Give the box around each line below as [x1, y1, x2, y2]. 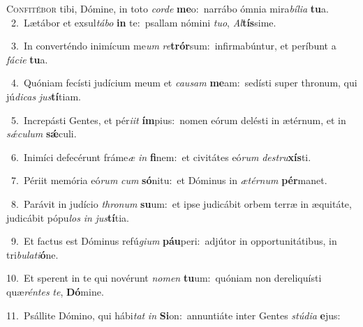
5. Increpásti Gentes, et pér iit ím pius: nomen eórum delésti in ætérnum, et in [10, 112, 346, 127]
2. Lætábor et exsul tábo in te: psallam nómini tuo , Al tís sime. [10, 15, 276, 29]
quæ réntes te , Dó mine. [6, 284, 104, 298]
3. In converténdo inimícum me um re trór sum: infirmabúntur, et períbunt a [10, 38, 336, 53]
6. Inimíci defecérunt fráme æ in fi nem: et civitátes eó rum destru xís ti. [10, 149, 311, 164]
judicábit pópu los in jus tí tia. [6, 210, 129, 225]
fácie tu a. [6, 52, 48, 66]
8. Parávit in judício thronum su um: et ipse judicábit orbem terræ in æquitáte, [10, 196, 352, 211]
